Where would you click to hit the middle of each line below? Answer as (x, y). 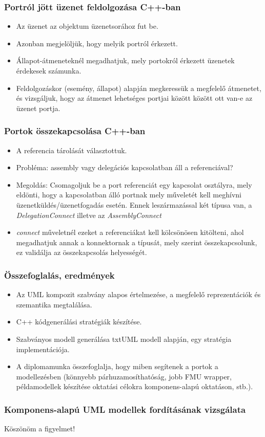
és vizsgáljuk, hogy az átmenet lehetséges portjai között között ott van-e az (134, 98)
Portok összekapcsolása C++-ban (75, 131)
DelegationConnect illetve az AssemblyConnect (89, 215)
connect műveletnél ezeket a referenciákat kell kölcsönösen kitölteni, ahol (130, 232)
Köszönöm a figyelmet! (40, 429)
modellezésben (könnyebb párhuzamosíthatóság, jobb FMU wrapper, (124, 376)
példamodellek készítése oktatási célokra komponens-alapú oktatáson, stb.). (135, 386)
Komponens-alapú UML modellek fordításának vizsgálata (125, 409)
